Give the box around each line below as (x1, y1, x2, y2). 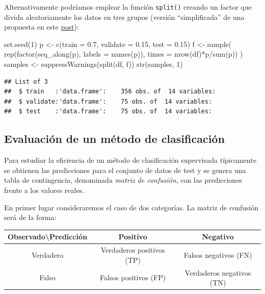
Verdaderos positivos (100, 244, 165, 255)
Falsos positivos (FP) (99, 272, 166, 283)
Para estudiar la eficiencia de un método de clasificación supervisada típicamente (4, 155, 256, 165)
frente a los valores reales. (4, 184, 85, 195)
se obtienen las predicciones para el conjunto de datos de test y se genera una (4, 164, 246, 175)
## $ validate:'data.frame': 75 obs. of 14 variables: (4, 97, 213, 105)
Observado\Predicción (8, 231, 88, 242)
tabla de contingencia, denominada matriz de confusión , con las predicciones (4, 175, 243, 185)
